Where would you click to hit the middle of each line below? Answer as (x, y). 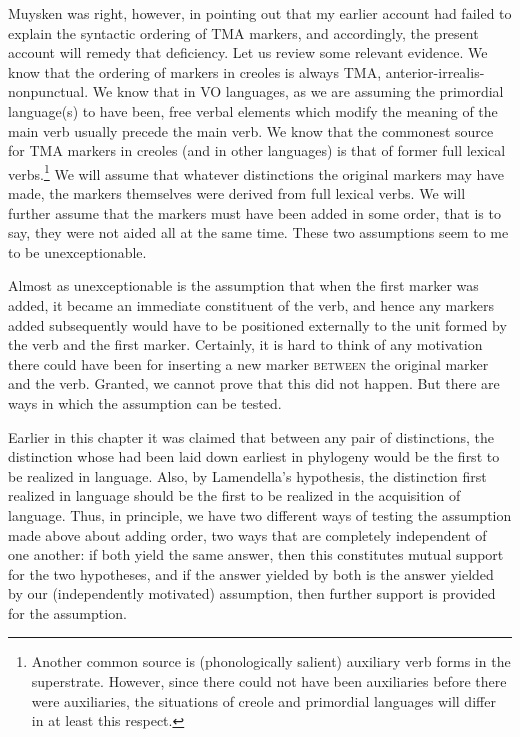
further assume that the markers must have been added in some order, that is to (254, 212)
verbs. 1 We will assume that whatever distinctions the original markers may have (256, 172)
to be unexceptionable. (77, 251)
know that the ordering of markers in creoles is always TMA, (195, 71)
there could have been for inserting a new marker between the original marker (248, 363)
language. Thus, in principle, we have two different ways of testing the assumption (260, 514)
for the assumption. (67, 612)
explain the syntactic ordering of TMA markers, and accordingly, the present (243, 32)
